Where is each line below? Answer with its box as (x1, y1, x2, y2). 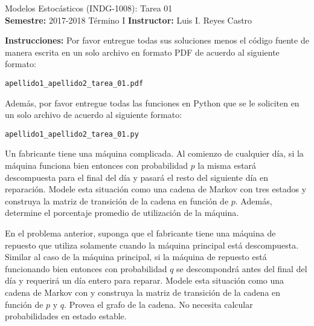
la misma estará (197, 159, 257, 172)
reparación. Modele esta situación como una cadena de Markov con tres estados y (5, 183, 307, 195)
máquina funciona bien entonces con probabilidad (5, 159, 188, 172)
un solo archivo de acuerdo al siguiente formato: (5, 108, 182, 121)
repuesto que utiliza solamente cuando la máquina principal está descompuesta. (5, 238, 299, 251)
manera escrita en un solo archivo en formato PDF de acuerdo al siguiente (5, 45, 280, 58)
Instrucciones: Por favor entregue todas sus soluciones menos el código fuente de (5, 34, 309, 47)
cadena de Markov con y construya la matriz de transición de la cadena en (5, 286, 281, 298)
